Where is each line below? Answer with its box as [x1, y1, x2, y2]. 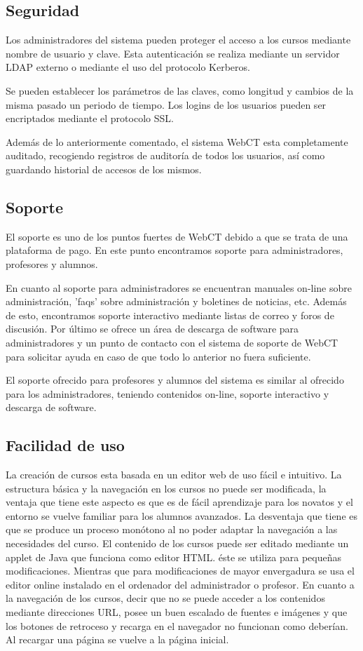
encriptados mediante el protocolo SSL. [6, 111, 174, 126]
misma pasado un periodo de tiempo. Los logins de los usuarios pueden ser [6, 97, 327, 112]
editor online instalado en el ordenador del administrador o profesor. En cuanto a [6, 577, 355, 591]
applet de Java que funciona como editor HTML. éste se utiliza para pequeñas [6, 549, 342, 564]
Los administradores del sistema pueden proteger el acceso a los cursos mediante [6, 32, 351, 47]
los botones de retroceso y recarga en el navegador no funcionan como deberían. [6, 618, 348, 633]
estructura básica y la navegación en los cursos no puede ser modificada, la [6, 481, 327, 495]
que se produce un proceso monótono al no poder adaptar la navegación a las [6, 522, 338, 537]
